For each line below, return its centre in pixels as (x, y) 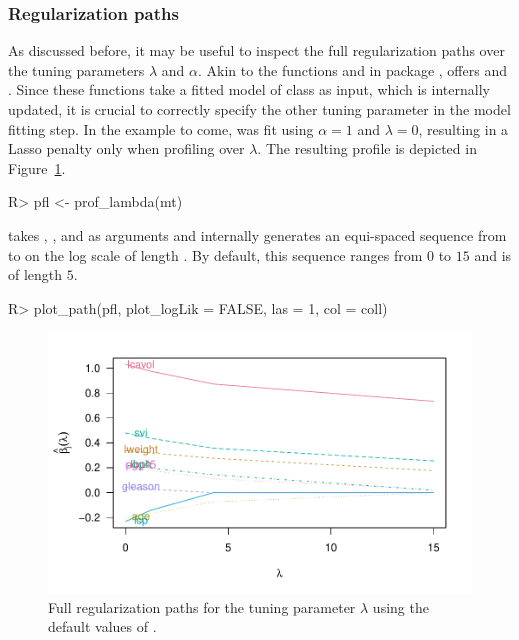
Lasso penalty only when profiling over (126, 148)
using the (400, 606)
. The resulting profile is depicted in (367, 148)
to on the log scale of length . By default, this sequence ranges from (215, 254)
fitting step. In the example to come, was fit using (161, 128)
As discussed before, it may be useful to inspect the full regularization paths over (256, 50)
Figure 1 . (37, 167)
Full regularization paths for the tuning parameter (202, 606)
